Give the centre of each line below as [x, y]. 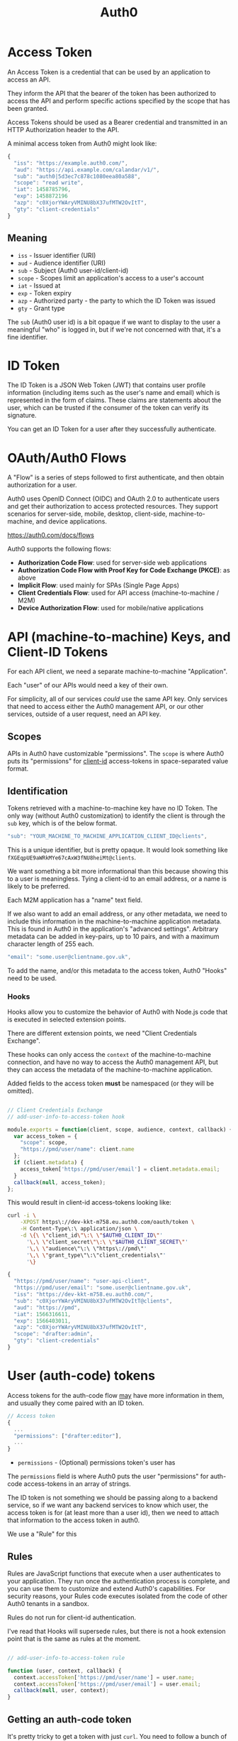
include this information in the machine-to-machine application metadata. [114, 921]
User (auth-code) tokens [81, 1376]
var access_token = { [46, 1136]
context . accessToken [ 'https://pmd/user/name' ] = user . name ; [104, 1677]
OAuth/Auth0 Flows [67, 458]
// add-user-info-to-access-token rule [66, 1658]
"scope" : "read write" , [49, 183]
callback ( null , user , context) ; [62, 1691]
